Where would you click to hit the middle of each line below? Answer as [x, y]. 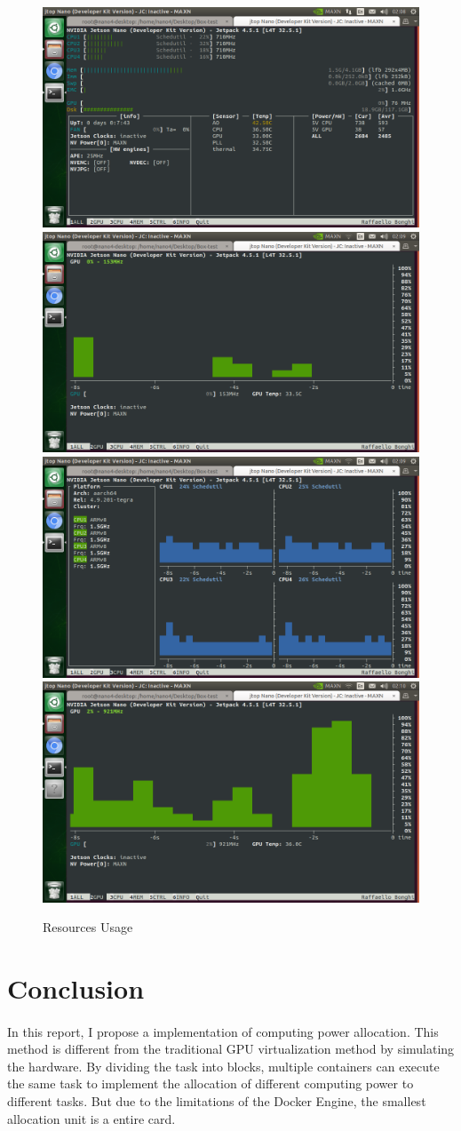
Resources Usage [88, 927]
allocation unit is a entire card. [91, 1118]
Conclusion [76, 988]
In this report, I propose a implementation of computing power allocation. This [223, 1031]
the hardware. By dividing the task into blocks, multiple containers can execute [223, 1066]
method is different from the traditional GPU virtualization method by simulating [231, 1049]
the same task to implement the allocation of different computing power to [211, 1083]
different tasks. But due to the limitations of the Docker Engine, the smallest [217, 1101]
